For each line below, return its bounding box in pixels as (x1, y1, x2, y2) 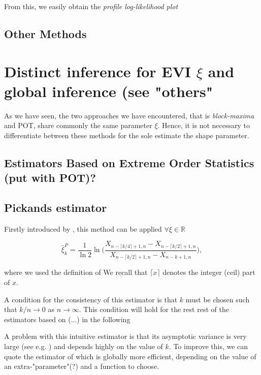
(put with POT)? (4, 170, 96, 185)
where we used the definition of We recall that (4, 267, 148, 277)
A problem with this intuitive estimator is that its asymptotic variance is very (4, 331, 247, 341)
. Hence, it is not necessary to (157, 120, 250, 131)
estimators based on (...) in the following (4, 314, 130, 324)
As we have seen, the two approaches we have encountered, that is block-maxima (4, 110, 254, 120)
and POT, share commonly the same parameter (4, 120, 152, 131)
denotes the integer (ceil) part (162, 267, 255, 277)
